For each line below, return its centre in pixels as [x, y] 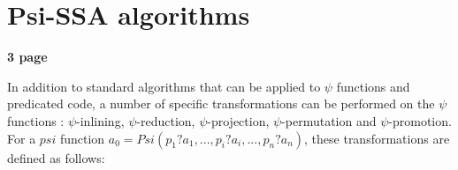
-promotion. [420, 120]
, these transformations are [377, 138]
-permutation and [329, 120]
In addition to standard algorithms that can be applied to [164, 86]
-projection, [238, 120]
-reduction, [166, 120]
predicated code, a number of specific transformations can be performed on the [221, 103]
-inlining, [100, 120]
